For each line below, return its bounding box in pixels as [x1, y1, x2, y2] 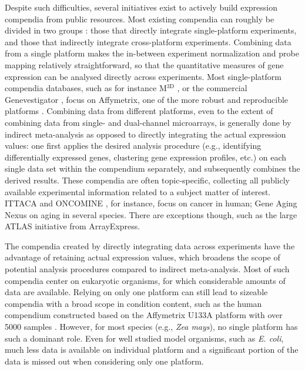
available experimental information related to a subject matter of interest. [5, 185, 271, 198]
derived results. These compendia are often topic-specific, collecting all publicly [5, 173, 290, 186]
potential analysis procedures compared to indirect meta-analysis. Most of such [5, 263, 290, 275]
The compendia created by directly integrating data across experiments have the [5, 239, 295, 252]
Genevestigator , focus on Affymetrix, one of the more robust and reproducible [5, 93, 289, 105]
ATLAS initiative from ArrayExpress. [5, 220, 140, 232]
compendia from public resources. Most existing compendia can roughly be [5, 12, 274, 25]
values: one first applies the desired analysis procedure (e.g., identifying [5, 139, 262, 152]
